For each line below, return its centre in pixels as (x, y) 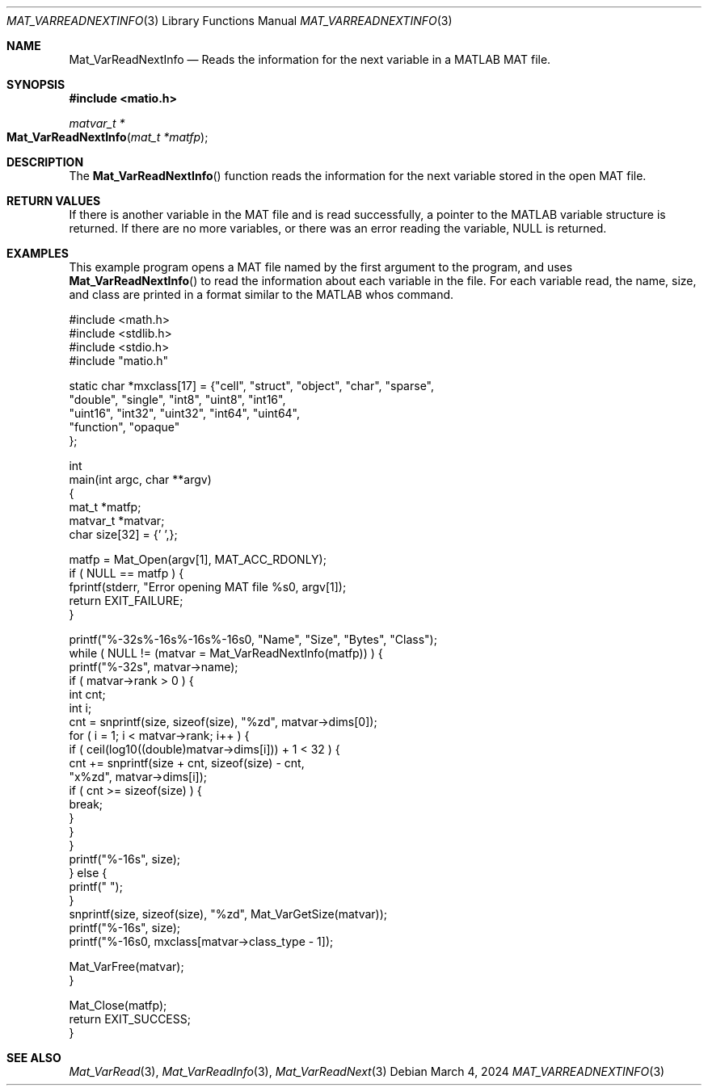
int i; (80, 708)
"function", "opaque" (124, 427)
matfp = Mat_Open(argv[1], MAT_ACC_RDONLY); (198, 559)
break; (86, 804)
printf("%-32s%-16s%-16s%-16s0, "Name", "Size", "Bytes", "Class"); (253, 639)
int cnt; (87, 694)
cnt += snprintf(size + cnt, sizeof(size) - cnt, (187, 763)
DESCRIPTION (45, 162)
